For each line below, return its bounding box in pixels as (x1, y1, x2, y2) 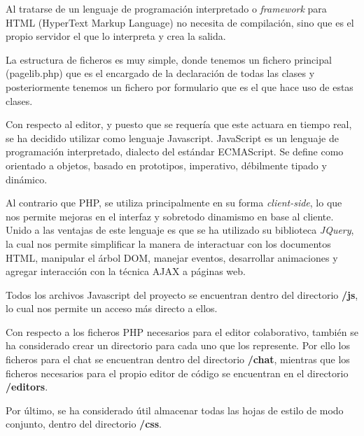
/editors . (6, 379, 48, 394)
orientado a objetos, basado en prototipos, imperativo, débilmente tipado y (6, 157, 327, 172)
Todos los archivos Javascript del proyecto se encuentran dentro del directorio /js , (6, 287, 358, 302)
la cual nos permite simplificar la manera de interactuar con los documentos (6, 236, 331, 251)
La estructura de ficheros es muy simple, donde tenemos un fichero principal (6, 52, 332, 66)
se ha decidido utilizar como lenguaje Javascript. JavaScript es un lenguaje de (6, 130, 339, 145)
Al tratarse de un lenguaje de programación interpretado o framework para (6, 1, 327, 15)
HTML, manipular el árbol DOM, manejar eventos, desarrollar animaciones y (6, 250, 338, 265)
